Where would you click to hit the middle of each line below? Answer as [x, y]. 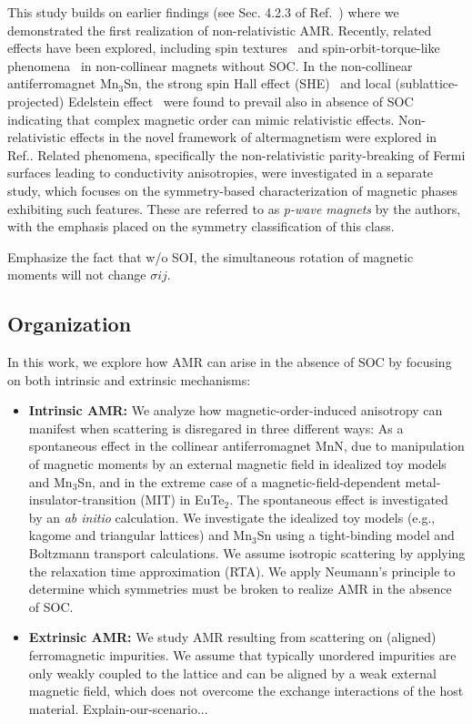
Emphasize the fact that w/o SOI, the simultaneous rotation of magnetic [211, 256]
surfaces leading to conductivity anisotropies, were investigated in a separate [221, 173]
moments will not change [77, 275]
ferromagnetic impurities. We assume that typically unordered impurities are [242, 655]
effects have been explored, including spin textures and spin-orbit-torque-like [224, 48]
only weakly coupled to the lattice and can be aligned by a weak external [232, 673]
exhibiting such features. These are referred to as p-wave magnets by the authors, [234, 208]
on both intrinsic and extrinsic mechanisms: [129, 379]
